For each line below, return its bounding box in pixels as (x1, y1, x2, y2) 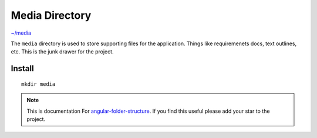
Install (11, 63, 35, 73)
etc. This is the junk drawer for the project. (11, 48, 114, 55)
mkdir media (21, 80, 56, 87)
